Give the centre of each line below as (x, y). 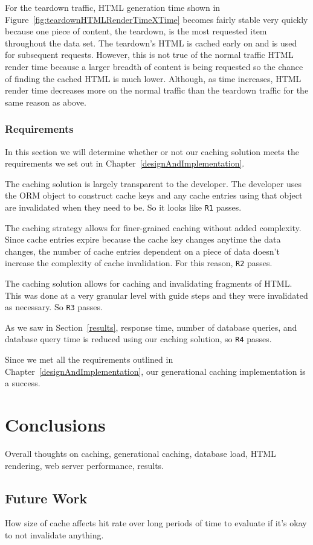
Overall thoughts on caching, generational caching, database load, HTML (140, 454)
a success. (23, 383)
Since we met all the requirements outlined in (89, 359)
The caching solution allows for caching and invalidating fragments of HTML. (149, 283)
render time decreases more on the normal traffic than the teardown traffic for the (157, 90)
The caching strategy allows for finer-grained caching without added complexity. (153, 227)
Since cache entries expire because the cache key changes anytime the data (143, 239)
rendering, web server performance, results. (85, 465)
